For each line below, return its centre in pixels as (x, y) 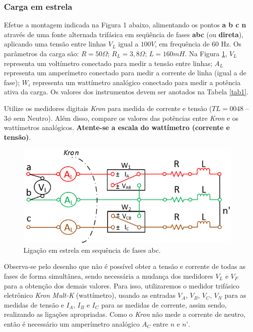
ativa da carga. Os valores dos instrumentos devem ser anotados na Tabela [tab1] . (126, 92)
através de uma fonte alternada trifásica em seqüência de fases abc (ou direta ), (124, 34)
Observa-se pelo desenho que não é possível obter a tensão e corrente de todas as (125, 266)
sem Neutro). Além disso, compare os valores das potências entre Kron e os (126, 118)
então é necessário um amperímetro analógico (72, 324)
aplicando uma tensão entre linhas (55, 44)
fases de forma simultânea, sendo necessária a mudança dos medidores (109, 276)
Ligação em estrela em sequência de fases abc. (92, 250)
